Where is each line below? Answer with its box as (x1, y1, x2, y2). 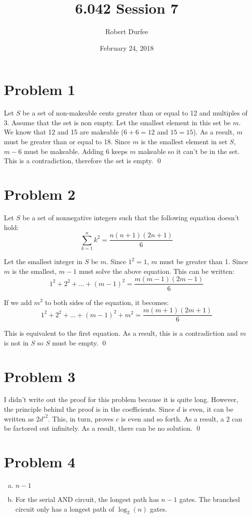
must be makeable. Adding (24, 146, 104, 156)
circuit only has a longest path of (15, 503, 115, 514)
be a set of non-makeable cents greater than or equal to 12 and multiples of (22, 108, 248, 118)
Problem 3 (4, 366, 76, 386)
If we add (4, 297, 32, 307)
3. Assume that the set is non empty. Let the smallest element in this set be (4, 117, 231, 127)
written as (4, 413, 34, 423)
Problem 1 (4, 79, 76, 99)
